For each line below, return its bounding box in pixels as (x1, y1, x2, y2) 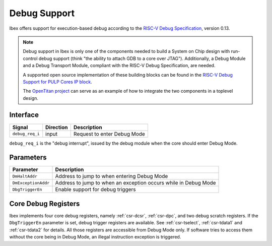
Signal (12, 124, 28, 131)
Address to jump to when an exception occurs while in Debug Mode (55, 179, 216, 187)
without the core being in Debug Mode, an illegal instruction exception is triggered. (9, 234, 181, 240)
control (23, 55, 38, 61)
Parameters (9, 153, 47, 162)
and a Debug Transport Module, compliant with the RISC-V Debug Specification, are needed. (23, 63, 216, 69)
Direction (45, 124, 68, 131)
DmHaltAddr (12, 173, 38, 179)
